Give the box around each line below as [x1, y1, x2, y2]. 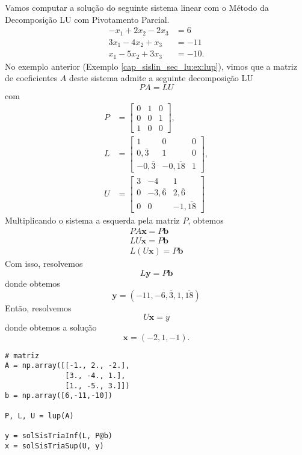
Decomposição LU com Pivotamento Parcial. [5, 13, 170, 25]
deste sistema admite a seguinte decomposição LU [69, 72, 253, 84]
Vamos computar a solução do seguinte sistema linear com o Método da [5, 1, 269, 13]
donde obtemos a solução [5, 321, 97, 334]
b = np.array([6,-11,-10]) [5, 391, 112, 400]
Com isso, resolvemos [5, 257, 83, 270]
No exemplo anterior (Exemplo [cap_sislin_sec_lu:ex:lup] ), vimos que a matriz [5, 60, 297, 72]
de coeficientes [5, 72, 58, 84]
